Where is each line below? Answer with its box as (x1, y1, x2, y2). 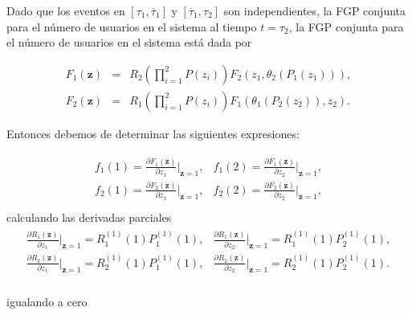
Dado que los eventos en (6, 2, 125, 18)
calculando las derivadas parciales (6, 208, 172, 225)
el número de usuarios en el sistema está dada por (6, 34, 252, 51)
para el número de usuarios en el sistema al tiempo (6, 18, 257, 35)
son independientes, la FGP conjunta (223, 2, 406, 18)
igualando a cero (6, 292, 88, 309)
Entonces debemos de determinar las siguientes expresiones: (6, 125, 300, 141)
